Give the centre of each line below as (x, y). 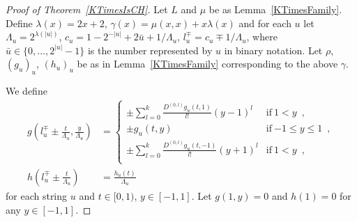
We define (26, 91)
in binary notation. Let (273, 50)
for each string (37, 196)
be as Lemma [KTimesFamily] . (275, 9)
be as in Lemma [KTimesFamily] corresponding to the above (207, 64)
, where (262, 37)
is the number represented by (150, 50)
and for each (265, 23)
